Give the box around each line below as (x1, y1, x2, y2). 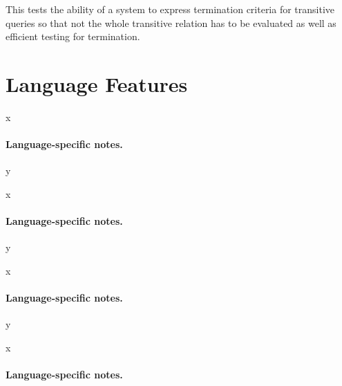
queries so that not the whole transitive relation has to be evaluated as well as (6, 15, 336, 30)
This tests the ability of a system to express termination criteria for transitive (6, 2, 335, 16)
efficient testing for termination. (6, 29, 140, 44)
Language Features (6, 69, 188, 98)
